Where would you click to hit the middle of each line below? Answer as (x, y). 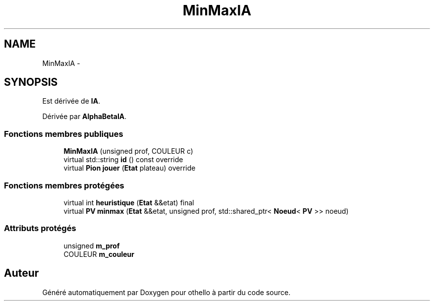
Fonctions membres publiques (64, 134)
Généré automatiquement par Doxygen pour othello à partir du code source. (166, 292)
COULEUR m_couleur (99, 254)
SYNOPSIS (31, 82)
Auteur (22, 273)
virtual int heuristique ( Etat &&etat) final (129, 202)
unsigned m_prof (92, 245)
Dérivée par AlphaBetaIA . (84, 117)
